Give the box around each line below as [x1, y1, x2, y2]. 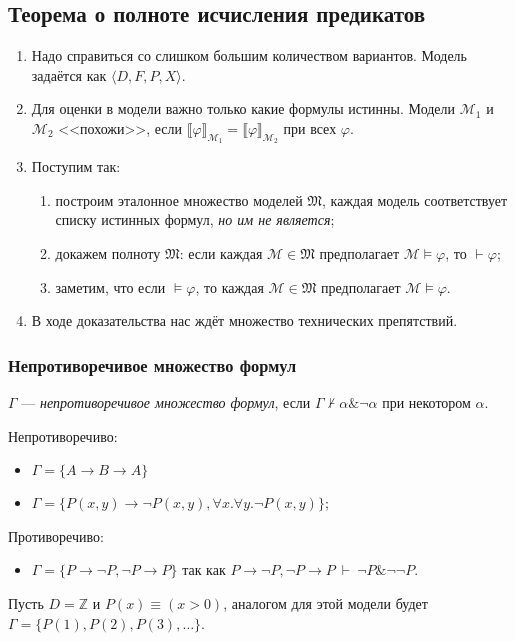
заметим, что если [55, 276, 166, 297]
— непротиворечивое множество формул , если [21, 391, 311, 412]
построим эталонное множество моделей [55, 189, 303, 210]
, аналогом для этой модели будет [223, 592, 428, 613]
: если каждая [179, 242, 263, 263]
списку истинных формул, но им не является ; [55, 209, 335, 230]
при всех [283, 117, 337, 138]
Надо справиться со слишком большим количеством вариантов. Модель [31, 45, 467, 66]
